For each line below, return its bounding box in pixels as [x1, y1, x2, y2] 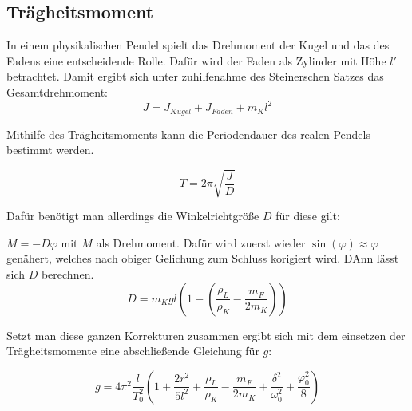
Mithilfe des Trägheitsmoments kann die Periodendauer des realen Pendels [6, 125, 370, 142]
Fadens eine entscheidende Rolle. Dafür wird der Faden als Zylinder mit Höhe [6, 52, 386, 69]
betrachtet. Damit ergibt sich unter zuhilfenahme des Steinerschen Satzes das [6, 68, 384, 85]
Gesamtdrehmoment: [6, 83, 108, 100]
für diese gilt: [275, 207, 340, 224]
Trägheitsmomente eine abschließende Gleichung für [6, 342, 259, 359]
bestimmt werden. [6, 141, 94, 158]
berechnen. [41, 266, 94, 283]
